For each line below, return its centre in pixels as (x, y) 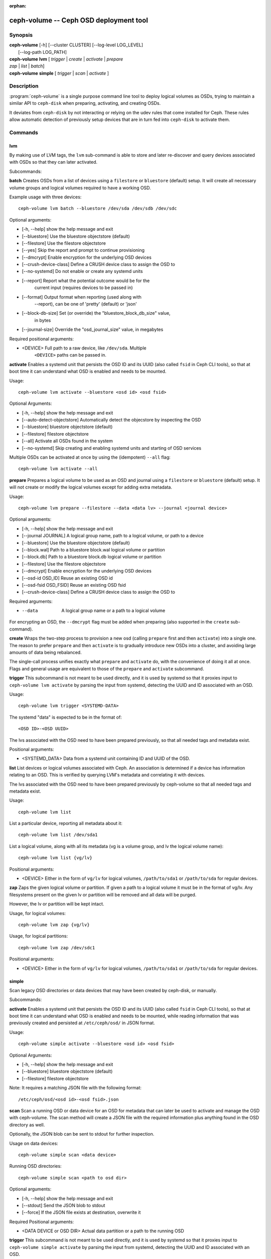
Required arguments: (31, 601)
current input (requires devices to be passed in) (84, 288)
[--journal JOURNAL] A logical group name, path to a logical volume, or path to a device (113, 536)
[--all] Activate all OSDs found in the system (67, 441)
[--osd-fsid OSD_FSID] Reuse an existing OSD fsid (74, 585)
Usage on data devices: (34, 1143)
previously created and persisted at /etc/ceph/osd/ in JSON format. (82, 1023)
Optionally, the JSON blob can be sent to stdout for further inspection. (82, 1134)
